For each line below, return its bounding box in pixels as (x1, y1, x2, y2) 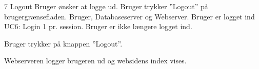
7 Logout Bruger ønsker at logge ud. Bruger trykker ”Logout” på (4, 1, 208, 11)
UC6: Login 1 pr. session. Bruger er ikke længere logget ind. (4, 21, 192, 32)
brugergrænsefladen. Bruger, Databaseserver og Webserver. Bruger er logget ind (4, 11, 255, 21)
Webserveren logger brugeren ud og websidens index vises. (4, 55, 187, 66)
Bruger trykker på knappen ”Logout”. (4, 38, 123, 49)
